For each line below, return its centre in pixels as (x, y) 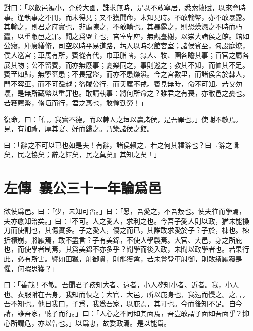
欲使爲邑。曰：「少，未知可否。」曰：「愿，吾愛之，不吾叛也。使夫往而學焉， (125, 211)
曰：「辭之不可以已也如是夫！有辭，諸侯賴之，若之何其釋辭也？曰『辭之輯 (121, 145)
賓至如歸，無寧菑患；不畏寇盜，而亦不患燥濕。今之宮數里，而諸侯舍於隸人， (126, 74)
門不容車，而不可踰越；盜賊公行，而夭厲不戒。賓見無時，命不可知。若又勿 (123, 83)
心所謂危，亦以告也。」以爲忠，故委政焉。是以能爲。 (87, 322)
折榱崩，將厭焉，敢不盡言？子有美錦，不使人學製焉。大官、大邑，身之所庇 (123, 239)
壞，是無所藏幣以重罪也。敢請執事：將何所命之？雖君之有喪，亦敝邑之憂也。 (126, 93)
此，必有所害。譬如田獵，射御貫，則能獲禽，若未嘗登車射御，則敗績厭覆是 (123, 259)
